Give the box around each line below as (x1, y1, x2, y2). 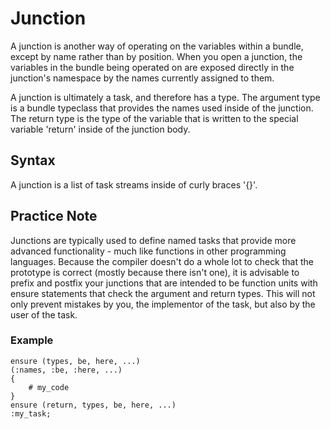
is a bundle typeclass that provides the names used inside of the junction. (10, 102, 314, 114)
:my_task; (10, 408, 52, 419)
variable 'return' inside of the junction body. (10, 123, 191, 135)
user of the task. (10, 308, 78, 321)
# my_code (28, 382, 70, 392)
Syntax (10, 152, 56, 169)
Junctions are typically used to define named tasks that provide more (10, 234, 297, 246)
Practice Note (10, 208, 98, 225)
